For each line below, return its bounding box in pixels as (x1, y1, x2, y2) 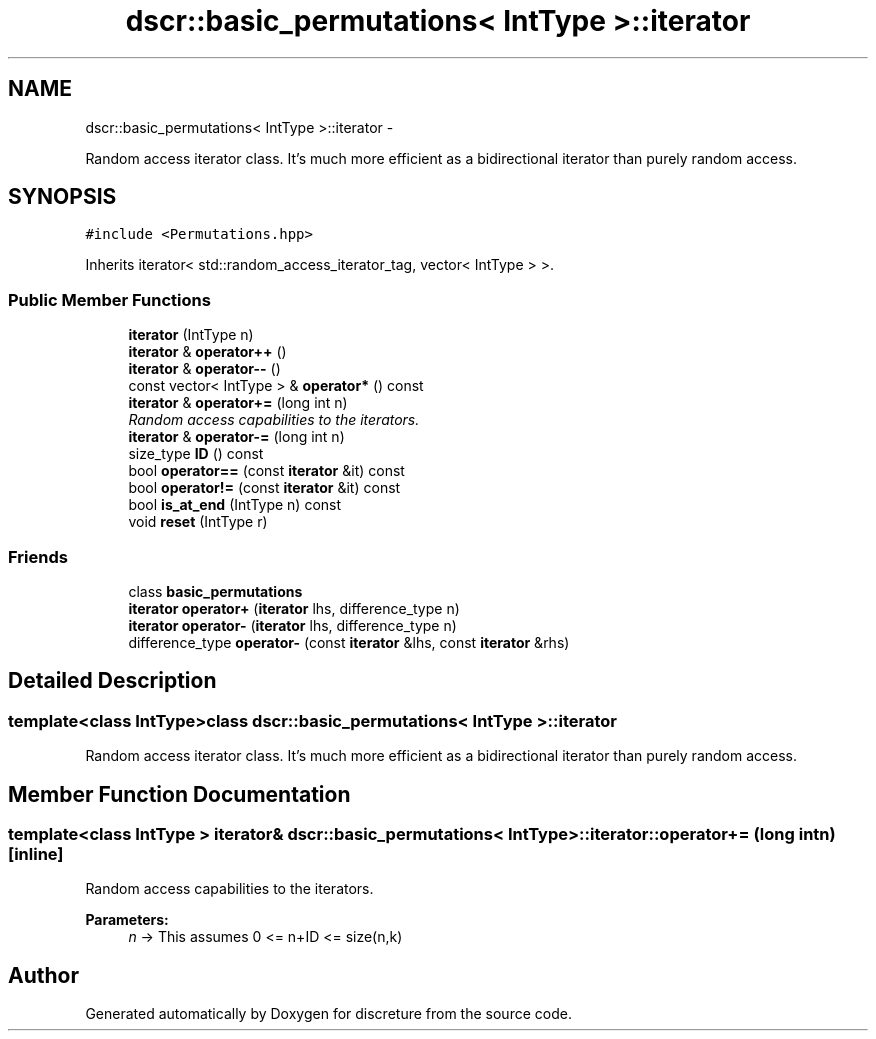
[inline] (8, 844, 64, 864)
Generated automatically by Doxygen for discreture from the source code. (85, 1005, 572, 1023)
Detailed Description (8, 668, 217, 694)
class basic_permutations (128, 582, 303, 600)
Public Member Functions (8, 289, 211, 310)
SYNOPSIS (8, 184, 117, 210)
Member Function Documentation (8, 781, 351, 807)
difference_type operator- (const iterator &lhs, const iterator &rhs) (128, 633, 570, 651)
